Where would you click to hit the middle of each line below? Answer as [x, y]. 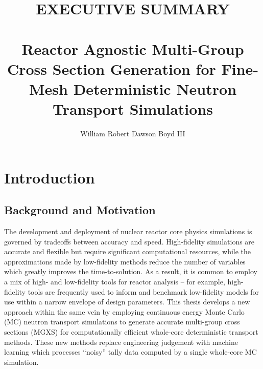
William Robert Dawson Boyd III [133, 134]
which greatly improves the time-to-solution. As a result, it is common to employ [131, 271]
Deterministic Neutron [155, 88]
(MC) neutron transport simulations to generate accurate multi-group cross [122, 322]
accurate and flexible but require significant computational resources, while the [128, 251]
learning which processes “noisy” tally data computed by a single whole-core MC [130, 352]
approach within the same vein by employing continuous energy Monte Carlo [124, 311]
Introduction [50, 177]
